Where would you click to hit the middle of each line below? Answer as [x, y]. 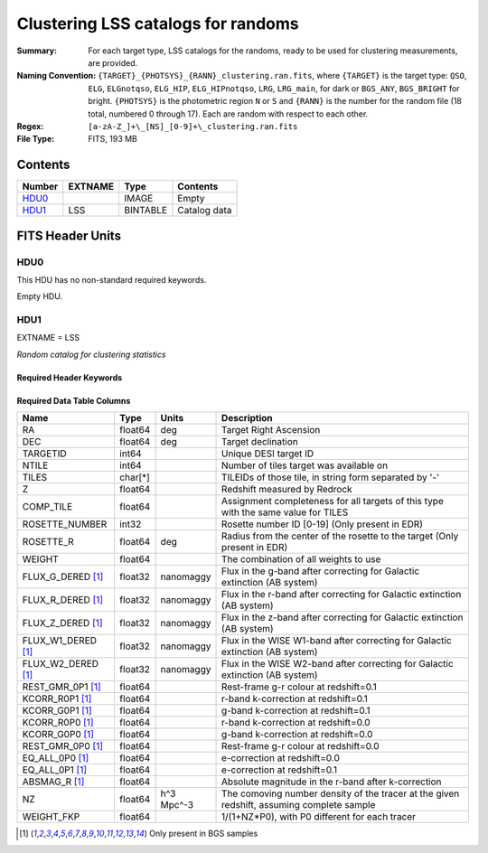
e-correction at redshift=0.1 [280, 770]
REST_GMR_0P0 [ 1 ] [63, 746]
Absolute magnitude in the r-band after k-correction [332, 782]
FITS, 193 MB [113, 139]
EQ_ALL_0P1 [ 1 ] [55, 770]
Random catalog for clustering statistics [91, 354]
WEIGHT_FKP [51, 817]
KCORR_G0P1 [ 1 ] [57, 711]
